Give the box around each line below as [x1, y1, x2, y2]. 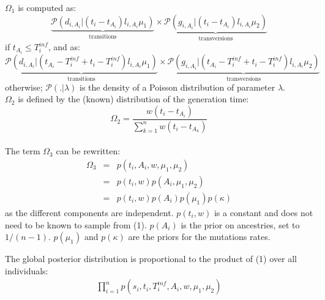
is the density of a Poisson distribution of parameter [80, 80, 275, 93]
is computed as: [18, 1, 77, 13]
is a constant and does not [214, 206, 313, 219]
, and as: [48, 40, 80, 53]
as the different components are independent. [5, 206, 174, 219]
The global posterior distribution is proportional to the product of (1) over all [5, 252, 297, 265]
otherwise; [5, 80, 43, 93]
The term [5, 144, 40, 157]
